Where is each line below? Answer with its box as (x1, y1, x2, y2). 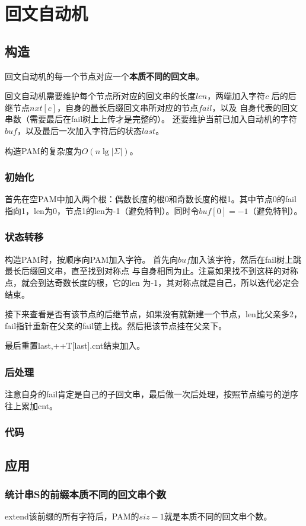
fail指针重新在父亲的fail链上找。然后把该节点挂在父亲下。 (5, 319, 227, 331)
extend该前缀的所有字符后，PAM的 (5, 510, 139, 522)
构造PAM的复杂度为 (5, 144, 82, 157)
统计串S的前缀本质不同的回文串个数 (5, 486, 167, 501)
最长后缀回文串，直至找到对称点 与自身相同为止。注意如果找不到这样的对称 (5, 264, 298, 277)
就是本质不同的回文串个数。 (164, 510, 272, 522)
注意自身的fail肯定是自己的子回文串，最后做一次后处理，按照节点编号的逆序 (5, 388, 299, 400)
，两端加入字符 (207, 90, 266, 102)
